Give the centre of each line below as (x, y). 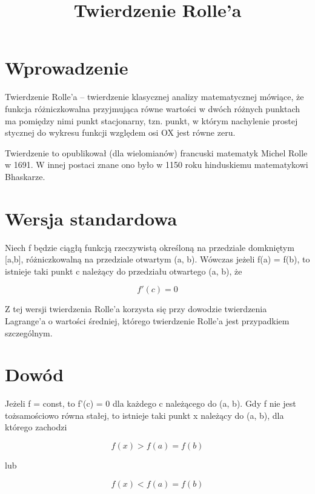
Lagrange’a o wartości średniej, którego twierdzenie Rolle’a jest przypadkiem (147, 320)
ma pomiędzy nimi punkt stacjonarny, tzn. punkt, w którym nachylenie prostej (151, 120)
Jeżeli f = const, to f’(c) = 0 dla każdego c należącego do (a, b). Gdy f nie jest (151, 403)
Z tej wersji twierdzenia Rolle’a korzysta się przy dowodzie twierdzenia (136, 309)
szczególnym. (29, 332)
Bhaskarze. (25, 176)
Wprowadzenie (67, 68)
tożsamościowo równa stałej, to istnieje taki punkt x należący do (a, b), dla (144, 415)
